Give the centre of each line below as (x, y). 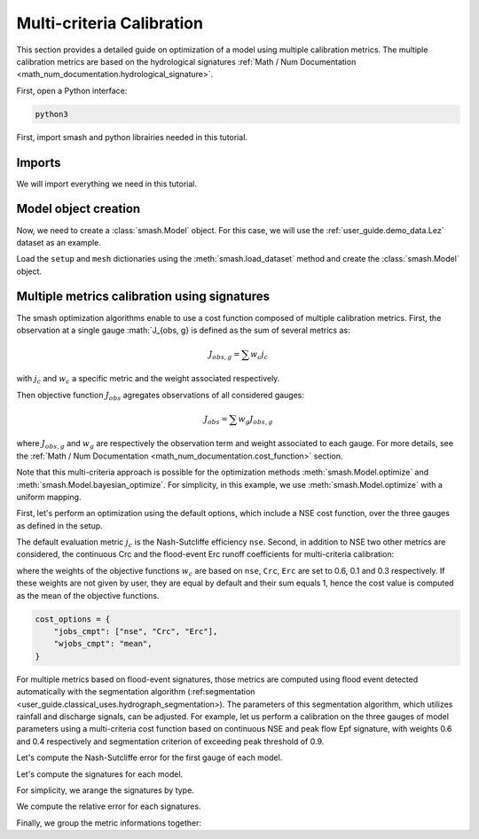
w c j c (259, 355)
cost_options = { (73, 619)
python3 (51, 114)
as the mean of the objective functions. (88, 595)
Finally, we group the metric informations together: (109, 823)
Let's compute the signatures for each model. (100, 774)
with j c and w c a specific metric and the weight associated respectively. (148, 380)
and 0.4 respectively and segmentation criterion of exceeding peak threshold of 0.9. (170, 741)
